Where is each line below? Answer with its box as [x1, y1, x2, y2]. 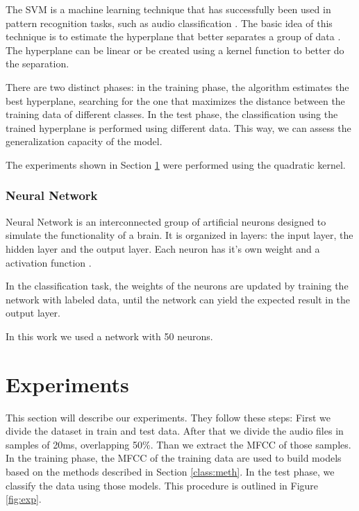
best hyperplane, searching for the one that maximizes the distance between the [6, 93, 345, 108]
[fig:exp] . [6, 492, 42, 506]
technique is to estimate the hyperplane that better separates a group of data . [6, 29, 341, 44]
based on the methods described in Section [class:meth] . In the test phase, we [6, 464, 335, 478]
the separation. [6, 56, 69, 71]
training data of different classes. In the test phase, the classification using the [6, 107, 338, 122]
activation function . [6, 255, 92, 269]
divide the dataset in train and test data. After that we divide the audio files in [6, 424, 344, 438]
